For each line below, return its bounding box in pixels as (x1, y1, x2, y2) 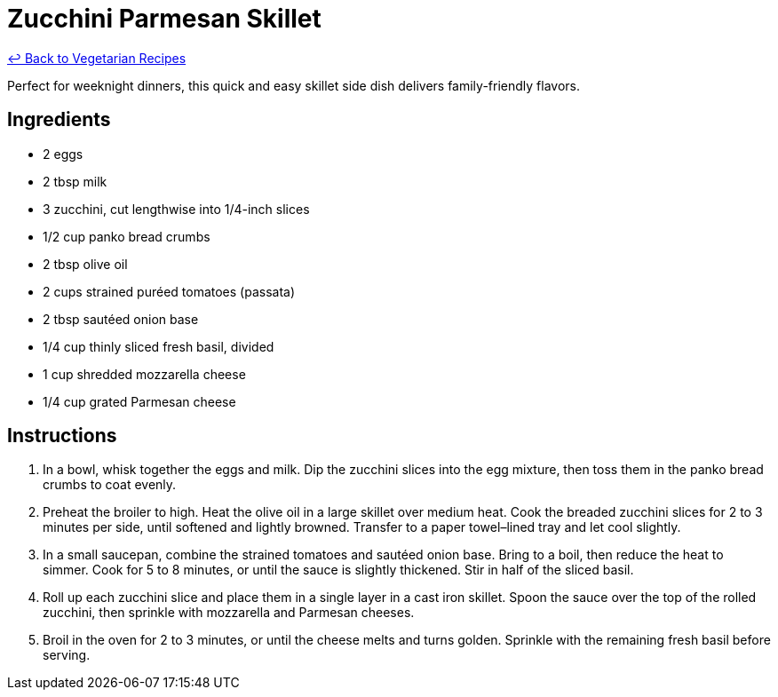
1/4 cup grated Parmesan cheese (43, 393, 236, 409)
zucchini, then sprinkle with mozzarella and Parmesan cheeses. (43, 605, 415, 621)
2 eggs (43, 146, 83, 162)
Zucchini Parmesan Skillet (7, 4, 322, 34)
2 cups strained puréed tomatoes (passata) (43, 283, 296, 299)
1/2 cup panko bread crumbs (43, 228, 210, 244)
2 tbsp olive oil (43, 256, 128, 272)
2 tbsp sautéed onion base (43, 311, 199, 327)
